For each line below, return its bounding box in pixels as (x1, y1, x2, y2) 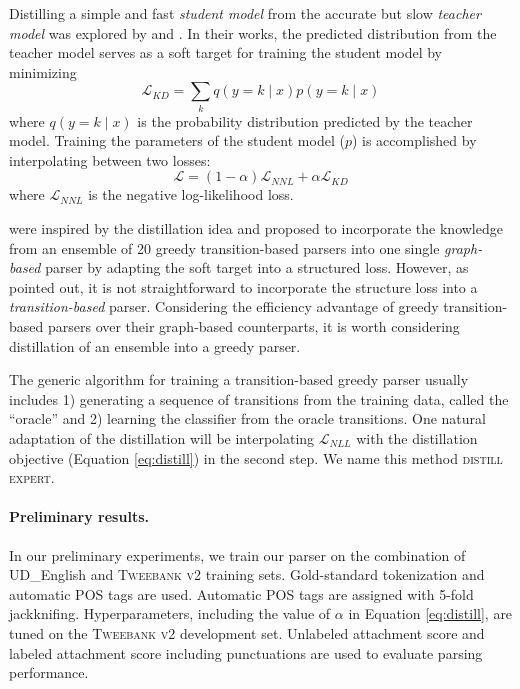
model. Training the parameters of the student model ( (9, 130, 345, 151)
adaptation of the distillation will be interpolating (9, 428, 315, 449)
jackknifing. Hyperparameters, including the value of (9, 603, 331, 624)
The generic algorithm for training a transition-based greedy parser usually (9, 369, 469, 390)
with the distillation (356, 428, 478, 449)
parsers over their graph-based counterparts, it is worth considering (47, 316, 460, 337)
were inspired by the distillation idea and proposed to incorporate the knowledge (9, 218, 503, 239)
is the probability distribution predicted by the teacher (137, 110, 473, 131)
